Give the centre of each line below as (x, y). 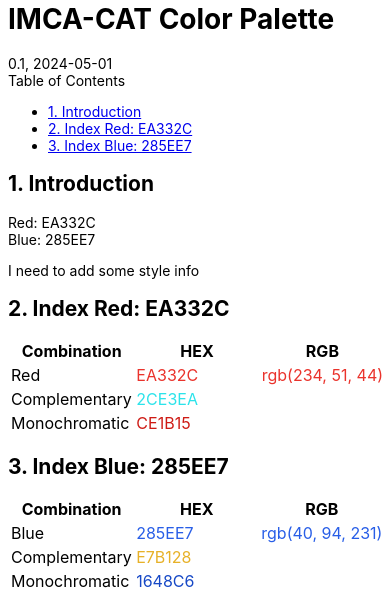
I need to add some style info (104, 270)
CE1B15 (163, 423)
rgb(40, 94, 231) (322, 533)
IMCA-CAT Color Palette (171, 19)
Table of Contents (67, 80)
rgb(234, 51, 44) (322, 375)
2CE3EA (167, 399)
